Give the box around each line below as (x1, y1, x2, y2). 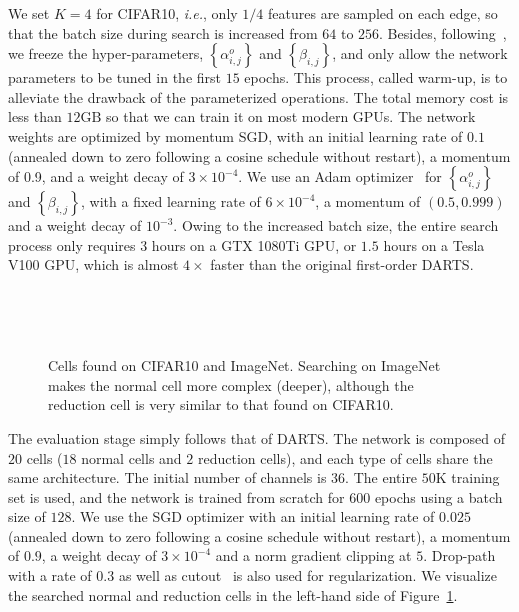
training (451, 467, 500, 488)
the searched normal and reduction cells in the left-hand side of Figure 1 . (8, 584, 458, 605)
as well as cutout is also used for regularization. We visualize (118, 565, 498, 586)
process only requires (8, 234, 136, 255)
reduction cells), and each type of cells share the (197, 447, 493, 468)
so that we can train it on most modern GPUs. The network (106, 106, 476, 127)
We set (8, 3, 50, 23)
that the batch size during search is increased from (8, 22, 318, 43)
